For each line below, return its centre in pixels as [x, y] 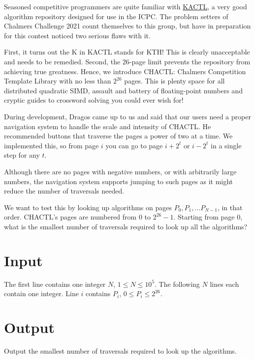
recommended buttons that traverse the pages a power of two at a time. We [118, 136]
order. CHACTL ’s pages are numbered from [70, 217]
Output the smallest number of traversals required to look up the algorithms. [120, 350]
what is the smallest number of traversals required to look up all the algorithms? [126, 226]
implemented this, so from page [51, 145]
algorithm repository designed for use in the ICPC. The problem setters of [116, 16]
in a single [226, 145]
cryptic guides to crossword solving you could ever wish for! [94, 100]
